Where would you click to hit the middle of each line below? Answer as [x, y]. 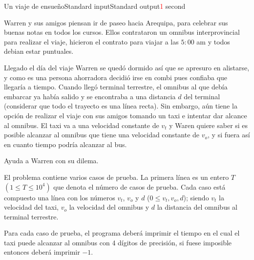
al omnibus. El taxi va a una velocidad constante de [82, 125]
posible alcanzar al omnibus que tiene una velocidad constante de [102, 135]
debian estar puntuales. [39, 51]
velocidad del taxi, [32, 207]
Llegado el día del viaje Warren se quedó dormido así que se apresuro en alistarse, [127, 67]
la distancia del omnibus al [197, 207]
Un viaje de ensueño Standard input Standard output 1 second [95, 6]
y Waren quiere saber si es [209, 125]
